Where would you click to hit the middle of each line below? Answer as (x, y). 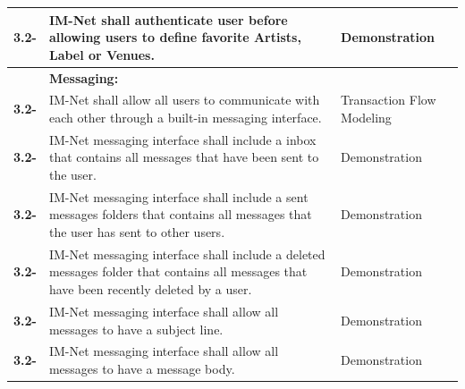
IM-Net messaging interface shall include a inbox (182, 139)
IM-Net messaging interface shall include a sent (178, 196)
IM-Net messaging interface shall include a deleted (187, 254)
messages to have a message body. (142, 368)
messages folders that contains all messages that (180, 214)
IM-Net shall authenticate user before (168, 19)
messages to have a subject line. (136, 329)
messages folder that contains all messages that (178, 271)
